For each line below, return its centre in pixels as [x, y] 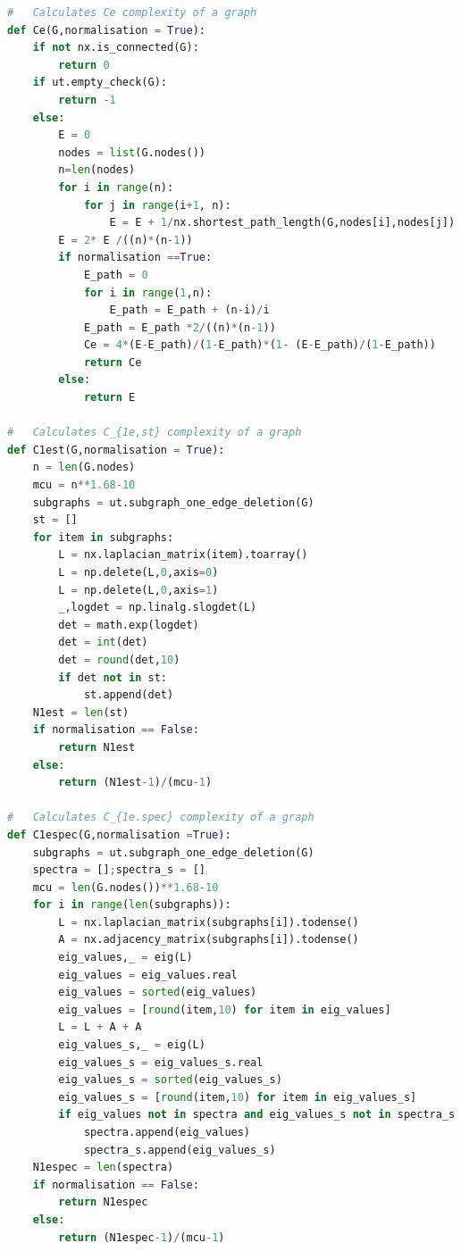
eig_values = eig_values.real [148, 975]
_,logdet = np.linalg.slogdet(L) [158, 608]
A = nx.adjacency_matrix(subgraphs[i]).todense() [209, 940]
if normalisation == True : [135, 258]
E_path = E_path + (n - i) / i [189, 310]
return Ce [113, 362]
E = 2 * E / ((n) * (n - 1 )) [126, 240]
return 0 [84, 65]
